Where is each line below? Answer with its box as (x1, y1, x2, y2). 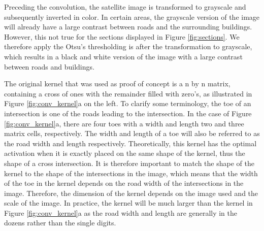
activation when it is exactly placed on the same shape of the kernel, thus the (4, 148, 245, 158)
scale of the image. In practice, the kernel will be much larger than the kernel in (4, 197, 253, 208)
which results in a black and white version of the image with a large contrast (4, 51, 243, 61)
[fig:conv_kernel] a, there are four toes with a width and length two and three (4, 118, 244, 128)
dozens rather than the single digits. (4, 217, 116, 228)
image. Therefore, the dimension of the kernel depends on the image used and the (4, 187, 258, 198)
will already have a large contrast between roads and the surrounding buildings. (4, 21, 252, 32)
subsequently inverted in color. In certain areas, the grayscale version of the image (4, 11, 260, 22)
